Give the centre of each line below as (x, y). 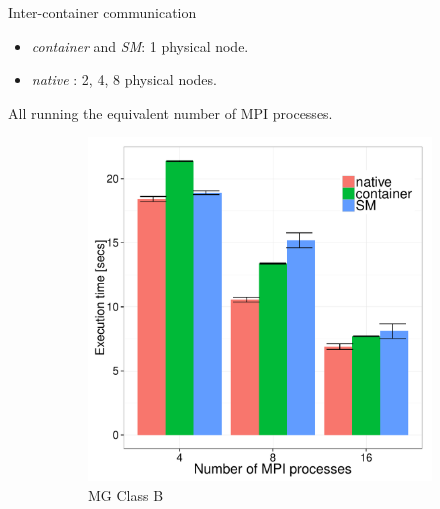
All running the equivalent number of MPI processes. (170, 112)
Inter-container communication (102, 12)
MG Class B (126, 494)
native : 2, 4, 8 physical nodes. (124, 79)
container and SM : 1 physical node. (140, 45)
